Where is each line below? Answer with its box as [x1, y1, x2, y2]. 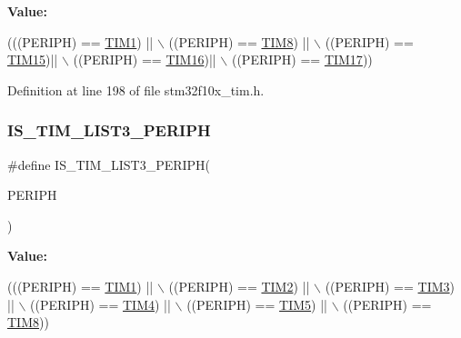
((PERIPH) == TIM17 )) [231, 50, 373, 69]
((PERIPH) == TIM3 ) [325, 276, 455, 295]
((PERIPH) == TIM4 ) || [30, 294, 171, 313]
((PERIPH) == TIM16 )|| [73, 50, 216, 69]
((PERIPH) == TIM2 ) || [168, 276, 310, 295]
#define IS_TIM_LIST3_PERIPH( [7, 154, 211, 174]
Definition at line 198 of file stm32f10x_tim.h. [7, 80, 265, 99]
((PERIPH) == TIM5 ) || [186, 294, 327, 313]
